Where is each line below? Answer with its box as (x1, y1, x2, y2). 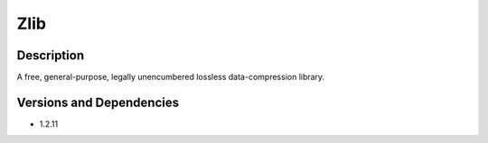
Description (16, 48, 85, 63)
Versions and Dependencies (16, 94, 180, 110)
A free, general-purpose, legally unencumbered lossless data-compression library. (16, 72, 325, 83)
